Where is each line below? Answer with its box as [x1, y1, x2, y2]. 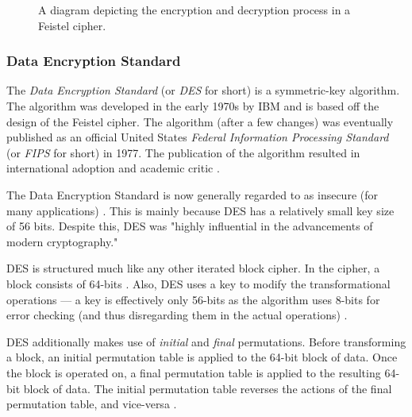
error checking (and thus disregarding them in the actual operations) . [6, 307, 348, 323]
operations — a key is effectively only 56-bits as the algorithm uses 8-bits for [6, 291, 380, 307]
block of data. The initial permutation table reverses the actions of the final [23, 380, 392, 396]
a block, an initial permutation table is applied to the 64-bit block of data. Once [6, 349, 398, 365]
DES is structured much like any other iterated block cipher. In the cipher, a [6, 260, 380, 276]
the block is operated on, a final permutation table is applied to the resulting [6, 364, 381, 380]
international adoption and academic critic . [6, 160, 220, 176]
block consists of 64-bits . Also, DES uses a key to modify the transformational [6, 275, 391, 292]
